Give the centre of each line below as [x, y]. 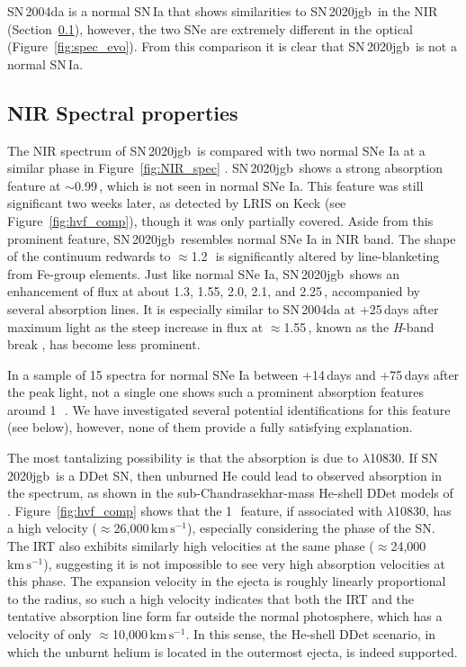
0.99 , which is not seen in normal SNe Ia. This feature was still [249, 185]
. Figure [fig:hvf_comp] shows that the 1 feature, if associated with [195, 510]
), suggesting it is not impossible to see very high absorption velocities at [244, 563]
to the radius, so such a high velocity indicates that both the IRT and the [211, 598]
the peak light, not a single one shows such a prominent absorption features [215, 392]
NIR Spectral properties [123, 112]
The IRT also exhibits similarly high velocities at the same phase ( [191, 546]
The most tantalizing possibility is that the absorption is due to [183, 458]
